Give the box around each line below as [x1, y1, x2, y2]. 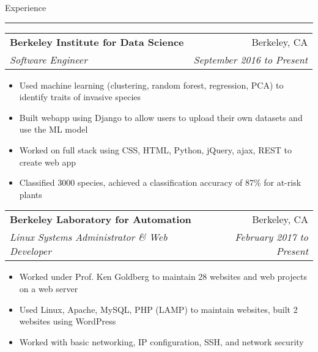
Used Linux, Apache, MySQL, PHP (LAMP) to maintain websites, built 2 [19, 302, 298, 315]
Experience [5, 1, 46, 13]
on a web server [19, 282, 78, 295]
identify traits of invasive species [19, 90, 141, 103]
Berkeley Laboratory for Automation [10, 212, 191, 227]
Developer [10, 244, 51, 258]
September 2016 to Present [193, 52, 308, 67]
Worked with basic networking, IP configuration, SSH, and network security [19, 335, 304, 348]
